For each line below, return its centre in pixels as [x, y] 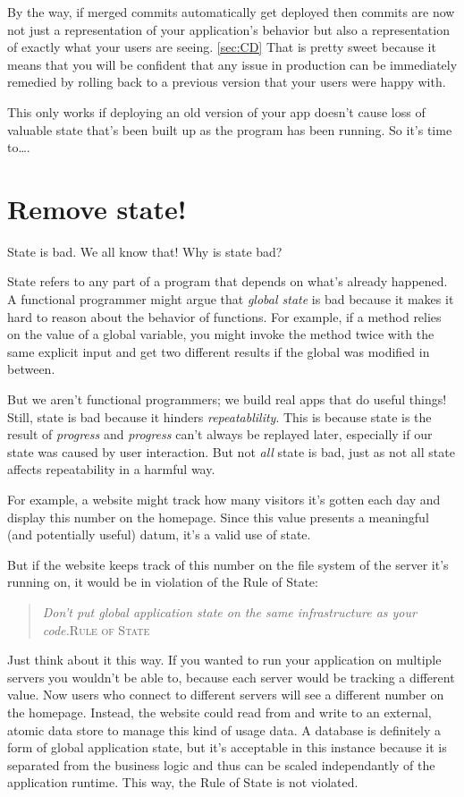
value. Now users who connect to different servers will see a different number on [226, 695]
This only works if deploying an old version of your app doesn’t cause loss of [216, 111]
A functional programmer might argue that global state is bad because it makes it [231, 299]
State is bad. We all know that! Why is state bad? [145, 251]
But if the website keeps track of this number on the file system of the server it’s [228, 564]
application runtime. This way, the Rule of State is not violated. [183, 782]
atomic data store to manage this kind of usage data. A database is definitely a [224, 729]
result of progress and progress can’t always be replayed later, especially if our [220, 434]
